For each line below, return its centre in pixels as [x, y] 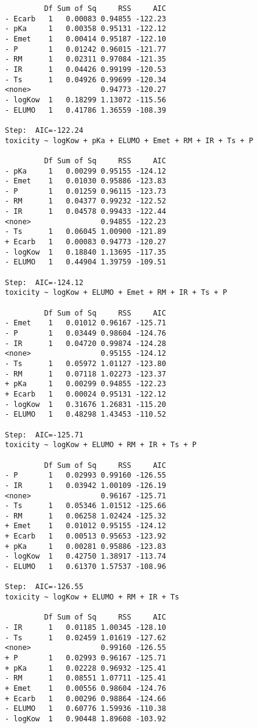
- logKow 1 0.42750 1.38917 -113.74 [85, 557]
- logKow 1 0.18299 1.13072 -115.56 [85, 100]
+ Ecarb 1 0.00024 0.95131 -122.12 [85, 394]
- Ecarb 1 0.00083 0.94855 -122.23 [85, 19]
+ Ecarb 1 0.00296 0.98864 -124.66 [85, 698]
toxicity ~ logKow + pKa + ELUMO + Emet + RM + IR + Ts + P [129, 140]
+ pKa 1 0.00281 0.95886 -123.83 [85, 546]
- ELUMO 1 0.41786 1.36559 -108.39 [85, 110]
